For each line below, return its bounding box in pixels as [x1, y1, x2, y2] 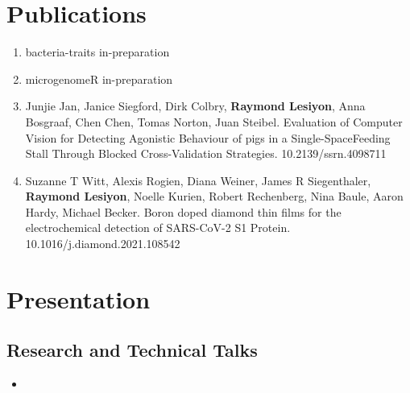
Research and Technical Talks [6, 337, 258, 362]
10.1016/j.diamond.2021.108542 [25, 235, 180, 252]
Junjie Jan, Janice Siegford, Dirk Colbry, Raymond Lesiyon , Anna [25, 97, 366, 114]
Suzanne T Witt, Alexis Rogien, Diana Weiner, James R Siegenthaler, [25, 172, 371, 188]
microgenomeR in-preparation [25, 70, 173, 87]
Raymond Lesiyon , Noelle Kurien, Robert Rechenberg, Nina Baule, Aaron [25, 188, 404, 205]
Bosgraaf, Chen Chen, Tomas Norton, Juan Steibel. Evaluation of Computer [25, 113, 403, 130]
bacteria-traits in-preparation [25, 43, 170, 60]
